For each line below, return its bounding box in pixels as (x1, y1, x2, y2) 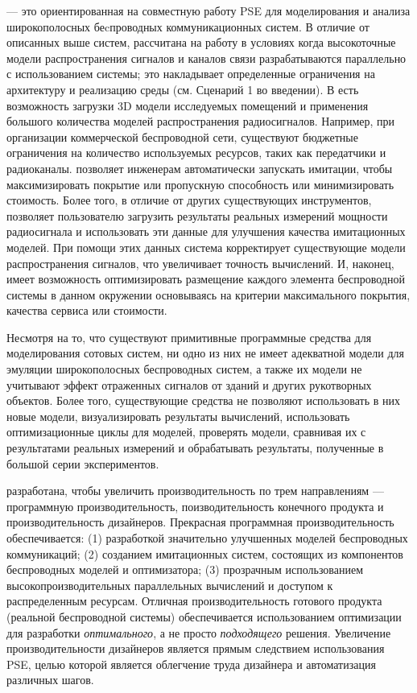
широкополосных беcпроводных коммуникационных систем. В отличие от (6, 18, 370, 35)
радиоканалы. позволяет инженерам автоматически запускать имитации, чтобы (6, 159, 393, 176)
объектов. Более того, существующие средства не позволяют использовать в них (6, 392, 400, 409)
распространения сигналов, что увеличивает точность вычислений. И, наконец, (6, 254, 394, 271)
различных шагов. (6, 671, 94, 688)
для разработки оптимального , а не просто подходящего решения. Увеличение (6, 624, 391, 641)
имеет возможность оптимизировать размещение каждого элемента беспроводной (6, 270, 405, 287)
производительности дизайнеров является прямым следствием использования (6, 640, 385, 657)
